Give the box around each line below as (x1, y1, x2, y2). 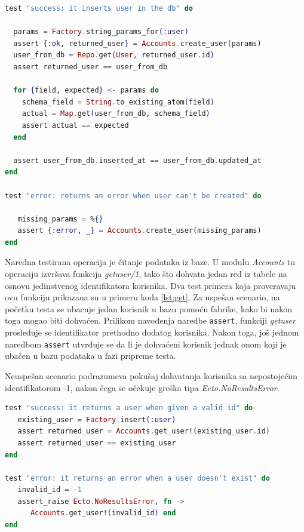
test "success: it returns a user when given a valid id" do (5, 404, 253, 413)
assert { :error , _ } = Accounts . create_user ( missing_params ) (17, 226, 262, 235)
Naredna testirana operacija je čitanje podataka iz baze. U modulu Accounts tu (5, 256, 295, 268)
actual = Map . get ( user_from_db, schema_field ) (22, 109, 210, 118)
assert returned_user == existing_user (17, 438, 176, 447)
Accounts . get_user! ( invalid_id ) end (30, 509, 176, 518)
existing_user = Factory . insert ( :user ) (17, 415, 176, 424)
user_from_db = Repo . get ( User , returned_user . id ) (13, 51, 214, 60)
